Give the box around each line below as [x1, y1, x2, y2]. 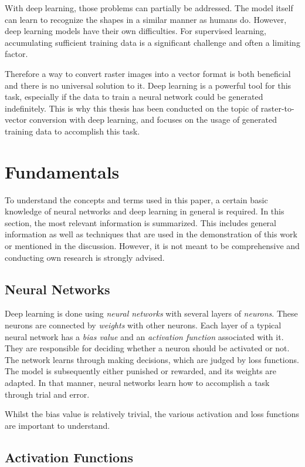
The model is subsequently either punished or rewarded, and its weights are [5, 365, 277, 377]
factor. [5, 48, 28, 60]
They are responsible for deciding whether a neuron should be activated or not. [5, 342, 290, 354]
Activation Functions [5, 448, 134, 466]
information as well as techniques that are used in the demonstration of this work [5, 228, 297, 240]
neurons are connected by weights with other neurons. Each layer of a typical [5, 319, 282, 331]
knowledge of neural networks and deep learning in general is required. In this [5, 205, 284, 217]
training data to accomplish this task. [5, 125, 140, 137]
